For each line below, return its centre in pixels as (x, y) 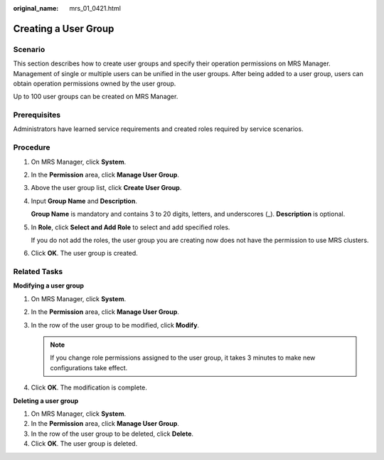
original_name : (36, 8)
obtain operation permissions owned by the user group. (95, 83)
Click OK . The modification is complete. (89, 387)
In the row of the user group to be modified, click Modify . (115, 325)
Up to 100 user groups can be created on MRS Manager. (96, 97)
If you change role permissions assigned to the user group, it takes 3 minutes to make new (183, 358)
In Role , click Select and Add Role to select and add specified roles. (130, 227)
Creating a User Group (64, 28)
